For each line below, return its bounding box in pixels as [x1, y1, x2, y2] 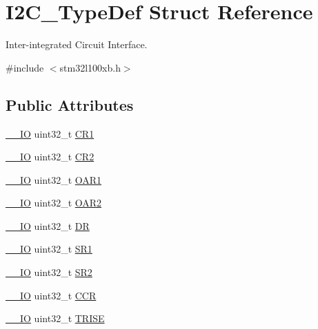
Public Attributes [6, 94, 134, 115]
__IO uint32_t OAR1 [6, 172, 102, 187]
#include [6, 60, 44, 74]
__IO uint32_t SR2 [6, 265, 92, 279]
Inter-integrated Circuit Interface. [6, 37, 148, 52]
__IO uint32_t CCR [6, 288, 97, 302]
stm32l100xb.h [59, 60, 121, 74]
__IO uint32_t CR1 [6, 126, 95, 140]
